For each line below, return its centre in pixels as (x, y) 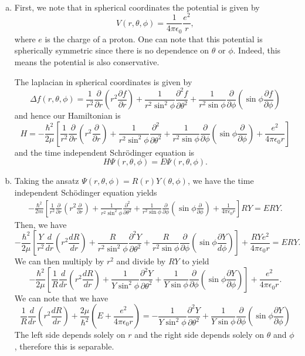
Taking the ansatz (47, 181)
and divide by (141, 261)
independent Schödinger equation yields (86, 192)
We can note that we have (61, 298)
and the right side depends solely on (199, 335)
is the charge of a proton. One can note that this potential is (154, 38)
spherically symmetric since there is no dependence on (112, 50)
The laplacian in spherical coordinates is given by (103, 81)
